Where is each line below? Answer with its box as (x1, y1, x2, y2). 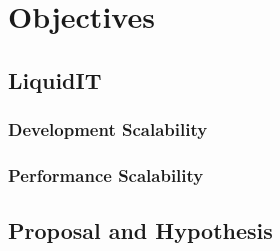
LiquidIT (8, 64, 102, 95)
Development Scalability (8, 117, 208, 142)
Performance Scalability (8, 162, 204, 187)
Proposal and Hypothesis (8, 215, 273, 246)
